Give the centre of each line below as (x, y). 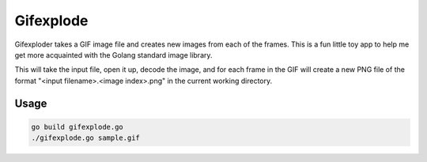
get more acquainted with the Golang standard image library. (113, 55)
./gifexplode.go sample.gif (85, 138)
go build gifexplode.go (77, 127)
